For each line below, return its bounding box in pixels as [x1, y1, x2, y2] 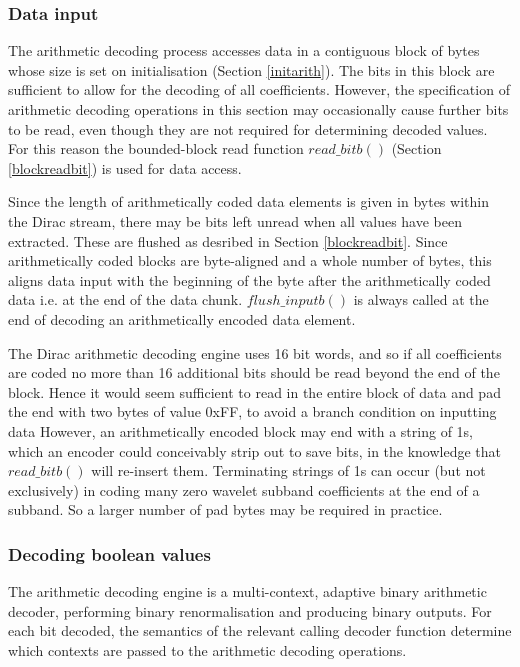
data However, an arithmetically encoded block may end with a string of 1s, [8, 420, 473, 441]
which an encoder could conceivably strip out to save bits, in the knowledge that [8, 440, 502, 461]
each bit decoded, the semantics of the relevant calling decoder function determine [8, 620, 512, 641]
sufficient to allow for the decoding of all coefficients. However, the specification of [8, 79, 510, 100]
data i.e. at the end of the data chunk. [8, 289, 243, 310]
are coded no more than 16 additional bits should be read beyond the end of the [8, 362, 500, 383]
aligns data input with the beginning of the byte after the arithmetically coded [8, 269, 491, 290]
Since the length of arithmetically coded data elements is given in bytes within [8, 191, 489, 212]
